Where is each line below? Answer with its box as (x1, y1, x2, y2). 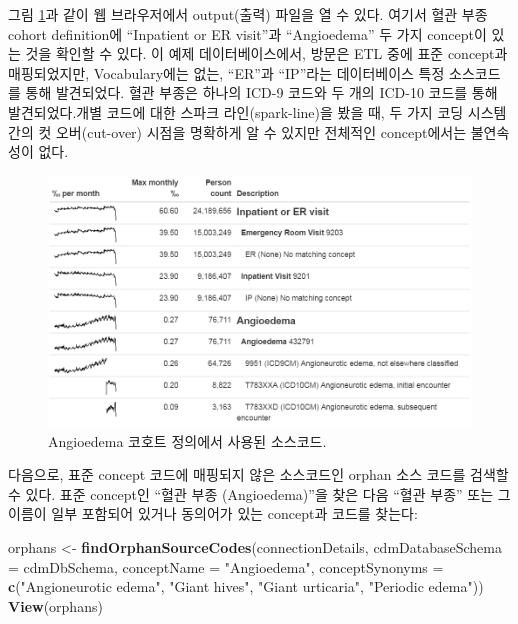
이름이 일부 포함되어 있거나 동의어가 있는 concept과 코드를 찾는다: (8, 503, 418, 524)
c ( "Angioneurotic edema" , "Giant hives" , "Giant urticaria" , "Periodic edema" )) (8, 576, 484, 597)
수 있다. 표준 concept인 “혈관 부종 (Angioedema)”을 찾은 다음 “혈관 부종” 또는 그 (8, 483, 511, 504)
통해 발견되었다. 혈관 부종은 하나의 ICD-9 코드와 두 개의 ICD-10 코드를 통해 (25, 82, 498, 103)
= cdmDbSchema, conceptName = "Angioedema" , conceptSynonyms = (8, 556, 444, 577)
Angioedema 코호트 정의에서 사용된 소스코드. (48, 430, 327, 451)
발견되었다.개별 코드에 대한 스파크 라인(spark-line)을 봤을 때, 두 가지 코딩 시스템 (8, 101, 507, 122)
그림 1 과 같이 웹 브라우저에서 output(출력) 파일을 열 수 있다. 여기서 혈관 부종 (8, 4, 488, 24)
